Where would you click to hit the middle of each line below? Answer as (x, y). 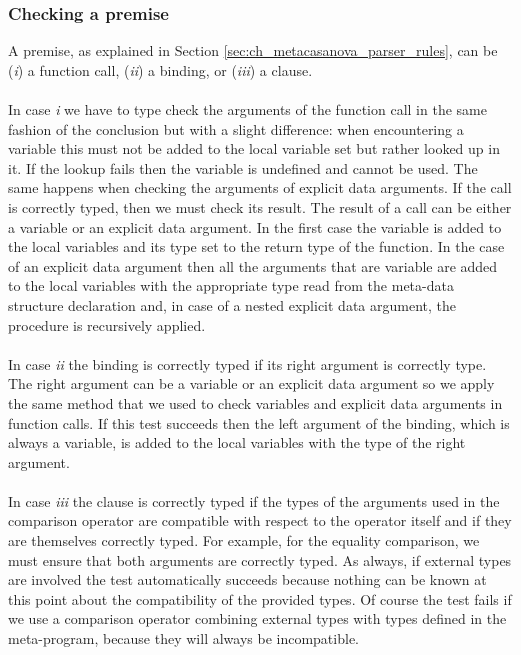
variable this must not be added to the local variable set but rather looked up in (254, 148)
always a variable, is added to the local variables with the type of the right (237, 442)
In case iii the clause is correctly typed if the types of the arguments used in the (254, 500)
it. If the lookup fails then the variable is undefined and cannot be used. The (243, 167)
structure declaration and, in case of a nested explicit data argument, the (232, 304)
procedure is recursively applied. (107, 324)
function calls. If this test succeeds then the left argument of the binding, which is (259, 422)
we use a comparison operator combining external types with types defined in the (257, 618)
